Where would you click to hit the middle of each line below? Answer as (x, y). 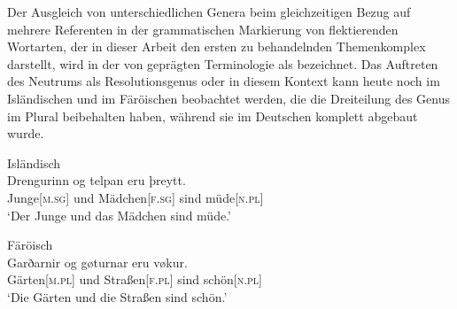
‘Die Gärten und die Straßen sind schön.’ (117, 296)
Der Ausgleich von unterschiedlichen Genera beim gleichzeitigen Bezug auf (209, 12)
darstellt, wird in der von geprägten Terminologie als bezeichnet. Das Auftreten (223, 63)
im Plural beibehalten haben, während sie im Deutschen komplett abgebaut (213, 116)
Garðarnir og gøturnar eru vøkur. (97, 262)
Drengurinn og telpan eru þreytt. (97, 180)
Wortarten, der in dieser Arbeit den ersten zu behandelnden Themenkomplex (217, 46)
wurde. (26, 133)
